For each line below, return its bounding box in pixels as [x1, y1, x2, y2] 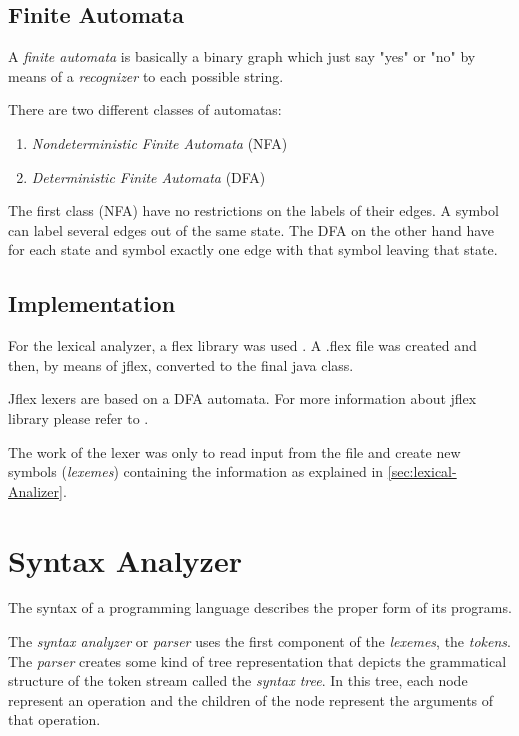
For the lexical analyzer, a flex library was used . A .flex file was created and [8, 335, 477, 356]
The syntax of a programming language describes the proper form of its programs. [8, 597, 512, 618]
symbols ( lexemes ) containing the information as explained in [8, 461, 384, 482]
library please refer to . [8, 407, 149, 428]
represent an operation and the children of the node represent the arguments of [8, 689, 494, 710]
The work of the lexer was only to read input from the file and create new [8, 441, 461, 462]
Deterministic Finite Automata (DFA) [31, 166, 266, 187]
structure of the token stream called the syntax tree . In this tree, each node [8, 670, 468, 691]
